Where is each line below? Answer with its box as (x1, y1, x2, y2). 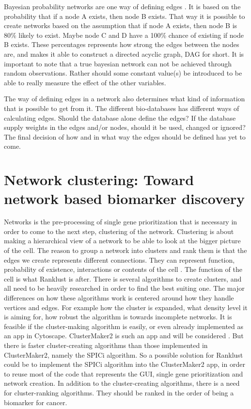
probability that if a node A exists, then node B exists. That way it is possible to (4, 11, 245, 21)
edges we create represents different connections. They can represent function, (4, 254, 235, 265)
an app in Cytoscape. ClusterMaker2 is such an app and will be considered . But (4, 330, 244, 341)
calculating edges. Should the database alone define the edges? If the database (4, 112, 236, 123)
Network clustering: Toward (4, 170, 194, 189)
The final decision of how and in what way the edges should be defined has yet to (4, 131, 246, 142)
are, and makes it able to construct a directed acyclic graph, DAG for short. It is (4, 48, 244, 59)
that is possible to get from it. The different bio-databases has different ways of (4, 103, 239, 113)
